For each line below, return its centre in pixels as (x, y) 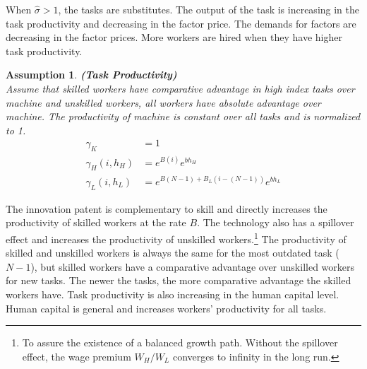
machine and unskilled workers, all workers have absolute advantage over (163, 102)
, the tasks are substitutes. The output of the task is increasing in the (209, 9)
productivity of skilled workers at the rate (96, 222)
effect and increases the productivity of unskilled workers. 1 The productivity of (176, 238)
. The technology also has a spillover (276, 222)
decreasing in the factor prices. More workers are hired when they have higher (174, 37)
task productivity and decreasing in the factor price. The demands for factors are (181, 23)
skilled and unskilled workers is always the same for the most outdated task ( (173, 253)
